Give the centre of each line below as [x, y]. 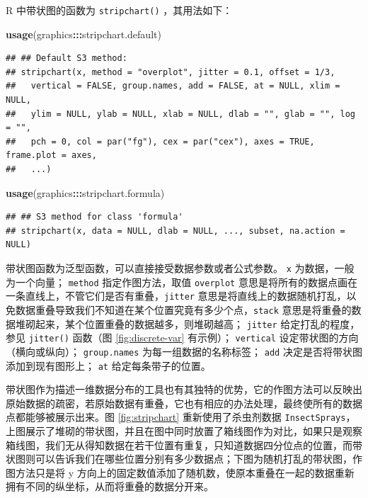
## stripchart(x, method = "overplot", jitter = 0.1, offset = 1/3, [171, 72]
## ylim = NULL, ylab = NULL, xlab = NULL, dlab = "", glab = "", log [180, 114]
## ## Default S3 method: [67, 58]
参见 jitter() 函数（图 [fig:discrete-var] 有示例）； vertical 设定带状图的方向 [182, 338]
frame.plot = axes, [51, 155]
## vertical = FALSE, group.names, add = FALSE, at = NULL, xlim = [173, 86]
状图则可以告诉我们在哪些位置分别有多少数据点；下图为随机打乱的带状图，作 [184, 459]
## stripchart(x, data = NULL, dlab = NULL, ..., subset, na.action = [176, 231]
